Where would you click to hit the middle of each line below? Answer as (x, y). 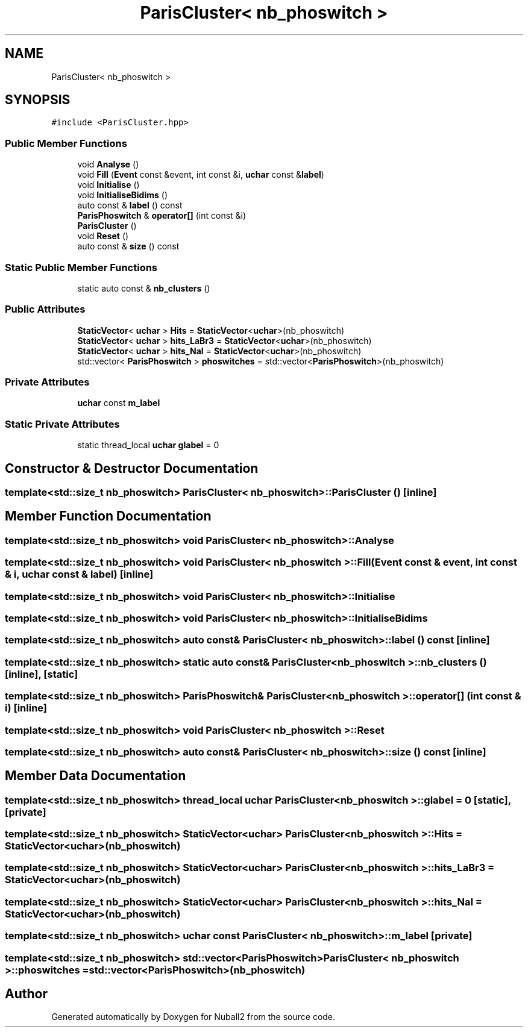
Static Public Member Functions (81, 267)
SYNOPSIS (38, 100)
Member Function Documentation (108, 516)
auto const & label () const (130, 205)
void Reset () (103, 236)
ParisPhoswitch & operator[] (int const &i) (162, 216)
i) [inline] (26, 708)
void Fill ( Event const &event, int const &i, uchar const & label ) (201, 175)
